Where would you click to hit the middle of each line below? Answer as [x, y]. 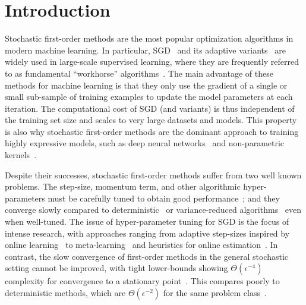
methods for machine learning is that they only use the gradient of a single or [146, 85]
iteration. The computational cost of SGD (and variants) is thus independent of [150, 108]
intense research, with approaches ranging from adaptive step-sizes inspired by [147, 233]
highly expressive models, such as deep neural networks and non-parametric [145, 143]
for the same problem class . [215, 293]
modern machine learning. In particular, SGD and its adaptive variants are [145, 50]
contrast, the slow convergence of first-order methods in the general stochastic [147, 256]
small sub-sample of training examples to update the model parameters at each [149, 97]
